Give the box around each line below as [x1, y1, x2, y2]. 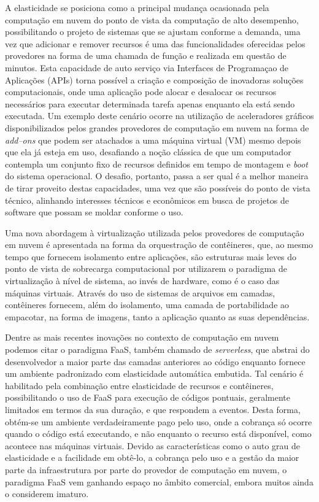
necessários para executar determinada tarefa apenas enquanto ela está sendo [5, 97, 295, 110]
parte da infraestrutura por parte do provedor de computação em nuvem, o [5, 463, 287, 476]
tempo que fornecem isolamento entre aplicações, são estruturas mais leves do [5, 250, 297, 263]
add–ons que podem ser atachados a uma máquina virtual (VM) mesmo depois [5, 133, 301, 146]
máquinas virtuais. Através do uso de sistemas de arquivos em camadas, [5, 286, 275, 299]
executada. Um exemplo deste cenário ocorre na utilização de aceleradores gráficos [5, 109, 314, 122]
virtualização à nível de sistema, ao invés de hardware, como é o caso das [5, 274, 280, 287]
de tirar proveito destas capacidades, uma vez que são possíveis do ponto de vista [5, 181, 310, 194]
